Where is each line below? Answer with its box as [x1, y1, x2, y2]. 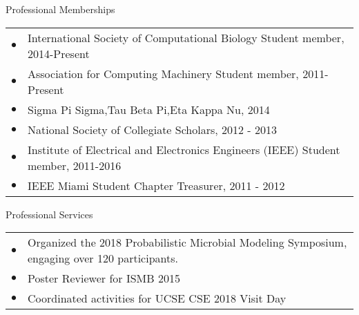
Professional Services [6, 207, 93, 221]
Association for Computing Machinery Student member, [28, 65, 299, 82]
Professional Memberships [6, 2, 115, 16]
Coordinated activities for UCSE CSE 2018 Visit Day [28, 290, 287, 307]
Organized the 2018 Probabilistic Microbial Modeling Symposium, [28, 234, 347, 251]
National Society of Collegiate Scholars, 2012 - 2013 [28, 121, 278, 137]
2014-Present [28, 45, 90, 61]
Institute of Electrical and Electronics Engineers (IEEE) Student [28, 141, 340, 157]
